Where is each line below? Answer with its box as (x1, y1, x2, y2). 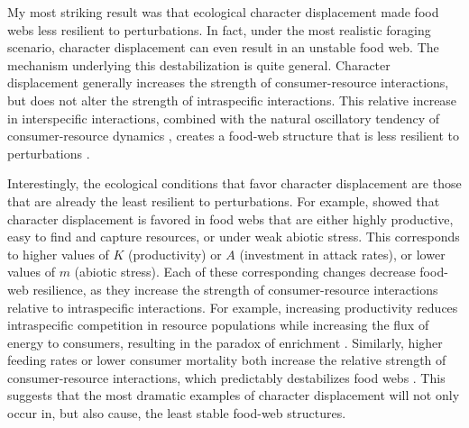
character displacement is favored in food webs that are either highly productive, (7, 209, 454, 228)
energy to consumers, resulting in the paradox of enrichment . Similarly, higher (7, 332, 443, 351)
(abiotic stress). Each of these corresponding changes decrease (74, 262, 416, 281)
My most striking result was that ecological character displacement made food (7, 3, 439, 21)
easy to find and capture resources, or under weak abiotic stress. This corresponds (7, 227, 460, 246)
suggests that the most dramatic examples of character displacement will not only (7, 386, 460, 405)
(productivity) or (128, 244, 222, 263)
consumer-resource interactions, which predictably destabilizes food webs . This (7, 368, 446, 387)
